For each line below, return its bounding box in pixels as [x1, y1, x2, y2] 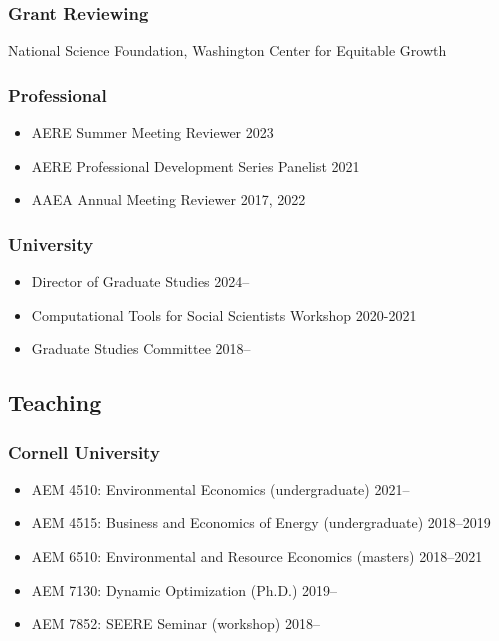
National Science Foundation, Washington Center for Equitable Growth [8, 40, 447, 61]
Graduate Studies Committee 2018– [31, 338, 251, 359]
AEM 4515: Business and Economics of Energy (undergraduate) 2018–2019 [31, 512, 491, 533]
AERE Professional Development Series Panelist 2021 [31, 155, 360, 176]
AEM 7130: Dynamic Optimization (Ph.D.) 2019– [31, 579, 338, 600]
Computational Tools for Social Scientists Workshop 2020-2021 [31, 304, 417, 325]
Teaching [8, 387, 102, 418]
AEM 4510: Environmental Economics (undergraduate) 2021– [31, 478, 410, 499]
